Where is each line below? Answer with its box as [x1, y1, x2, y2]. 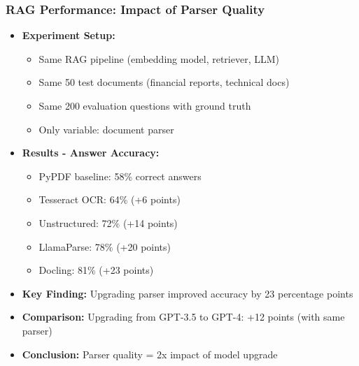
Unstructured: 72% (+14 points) [38, 215, 178, 230]
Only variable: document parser [38, 122, 174, 136]
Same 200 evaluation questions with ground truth [38, 98, 251, 112]
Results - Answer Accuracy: [22, 145, 160, 160]
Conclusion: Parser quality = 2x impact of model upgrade [22, 346, 278, 361]
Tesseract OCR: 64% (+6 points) [38, 192, 181, 207]
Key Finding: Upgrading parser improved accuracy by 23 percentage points [22, 286, 353, 300]
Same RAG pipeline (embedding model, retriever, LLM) [38, 51, 280, 66]
